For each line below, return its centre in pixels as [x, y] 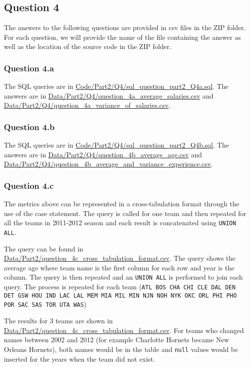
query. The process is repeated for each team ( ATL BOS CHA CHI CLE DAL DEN [120, 287]
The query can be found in [44, 248]
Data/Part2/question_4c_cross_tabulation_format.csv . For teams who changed [124, 330]
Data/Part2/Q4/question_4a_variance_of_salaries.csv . [87, 105]
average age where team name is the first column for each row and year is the [119, 267]
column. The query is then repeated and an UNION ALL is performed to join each [124, 277]
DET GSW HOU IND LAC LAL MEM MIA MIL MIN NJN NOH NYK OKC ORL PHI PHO [120, 295]
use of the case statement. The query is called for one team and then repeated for [125, 213]
